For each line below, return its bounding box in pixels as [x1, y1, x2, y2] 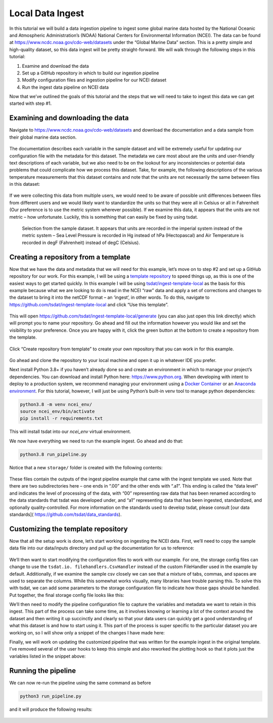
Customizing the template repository [9, 525, 128, 533]
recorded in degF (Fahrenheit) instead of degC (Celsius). [22, 239, 140, 246]
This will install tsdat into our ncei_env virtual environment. [9, 428, 131, 435]
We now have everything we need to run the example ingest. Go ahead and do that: [9, 438, 184, 444]
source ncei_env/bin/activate [20, 408, 95, 414]
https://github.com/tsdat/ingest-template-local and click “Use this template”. [9, 301, 169, 307]
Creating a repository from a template [9, 253, 131, 261]
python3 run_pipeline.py [20, 693, 82, 699]
